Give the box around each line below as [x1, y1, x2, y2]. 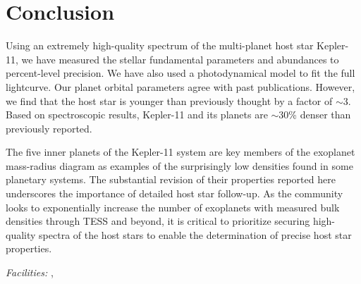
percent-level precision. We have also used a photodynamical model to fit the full [6, 66, 355, 80]
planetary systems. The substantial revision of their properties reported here [6, 172, 336, 187]
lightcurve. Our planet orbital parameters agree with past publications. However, [6, 79, 355, 94]
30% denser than [279, 107, 351, 122]
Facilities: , [6, 265, 54, 280]
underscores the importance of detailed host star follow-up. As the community [6, 186, 343, 201]
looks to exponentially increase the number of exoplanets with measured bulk [6, 199, 340, 214]
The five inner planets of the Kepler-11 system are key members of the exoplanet [6, 144, 355, 159]
